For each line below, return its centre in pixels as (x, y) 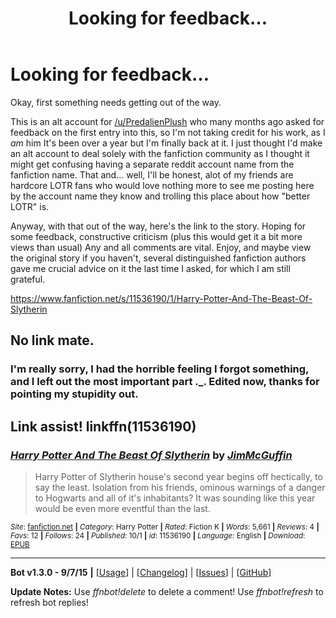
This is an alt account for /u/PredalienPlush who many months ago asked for (167, 121)
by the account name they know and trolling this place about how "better (160, 196)
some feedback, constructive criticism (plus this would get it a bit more (156, 236)
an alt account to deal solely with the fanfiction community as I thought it (160, 153)
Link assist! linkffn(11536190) (103, 426)
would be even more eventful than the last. (122, 508)
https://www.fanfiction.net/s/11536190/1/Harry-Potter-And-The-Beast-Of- (161, 298)
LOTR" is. (30, 206)
